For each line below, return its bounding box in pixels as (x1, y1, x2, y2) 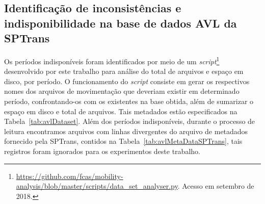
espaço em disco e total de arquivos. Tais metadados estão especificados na (4, 106, 237, 116)
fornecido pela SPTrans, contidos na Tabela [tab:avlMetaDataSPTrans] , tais (4, 136, 243, 146)
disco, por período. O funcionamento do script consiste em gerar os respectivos (4, 75, 250, 86)
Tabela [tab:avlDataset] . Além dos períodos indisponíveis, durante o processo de (4, 116, 255, 126)
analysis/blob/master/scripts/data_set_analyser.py (16, 181, 178, 191)
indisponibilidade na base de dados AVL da (4, 15, 237, 31)
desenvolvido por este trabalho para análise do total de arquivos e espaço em (4, 66, 244, 76)
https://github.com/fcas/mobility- (16, 170, 123, 181)
